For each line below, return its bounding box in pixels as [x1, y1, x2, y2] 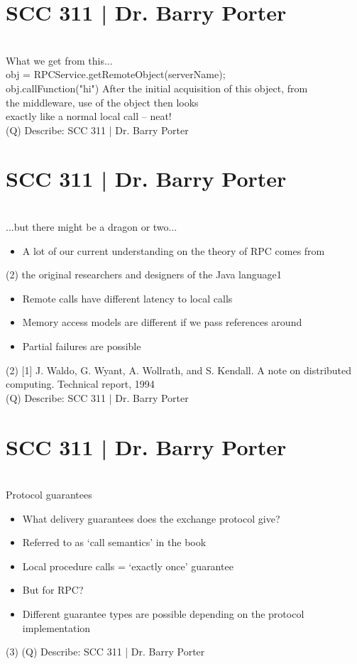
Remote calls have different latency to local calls [22, 290, 233, 305]
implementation [22, 620, 91, 635]
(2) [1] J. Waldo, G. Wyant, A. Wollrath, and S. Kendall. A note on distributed [6, 362, 352, 377]
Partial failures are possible [22, 338, 141, 353]
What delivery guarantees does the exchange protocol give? [22, 511, 280, 526]
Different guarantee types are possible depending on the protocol [22, 606, 304, 621]
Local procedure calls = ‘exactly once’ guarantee [22, 558, 234, 573]
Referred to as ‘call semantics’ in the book [22, 535, 207, 550]
